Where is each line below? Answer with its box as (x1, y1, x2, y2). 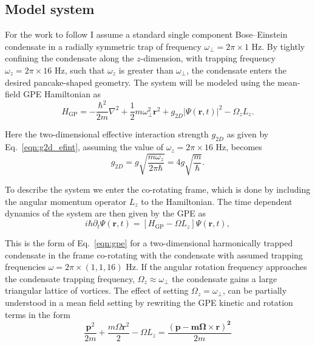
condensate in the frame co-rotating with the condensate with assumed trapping (5, 248, 303, 261)
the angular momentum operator (5, 195, 127, 207)
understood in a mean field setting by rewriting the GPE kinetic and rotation (5, 296, 293, 309)
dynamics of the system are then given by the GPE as (5, 207, 206, 220)
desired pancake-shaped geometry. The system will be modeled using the (5, 75, 275, 88)
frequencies (5, 260, 46, 273)
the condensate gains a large (172, 272, 277, 285)
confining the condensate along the (5, 52, 134, 64)
